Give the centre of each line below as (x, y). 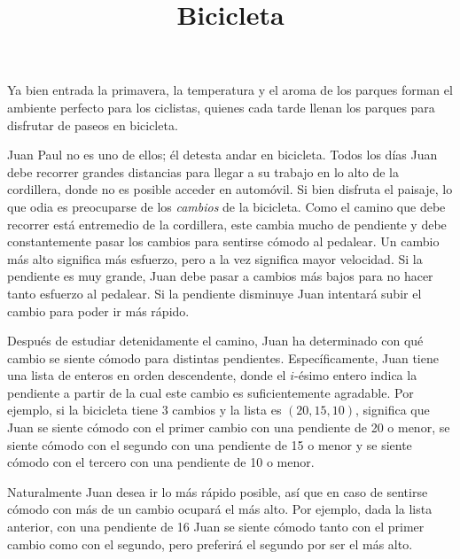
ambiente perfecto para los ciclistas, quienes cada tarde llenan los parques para (221, 107)
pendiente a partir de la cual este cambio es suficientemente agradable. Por (211, 392)
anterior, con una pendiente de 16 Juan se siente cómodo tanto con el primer (216, 527)
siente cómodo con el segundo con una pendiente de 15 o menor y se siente (210, 444)
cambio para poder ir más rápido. (98, 311)
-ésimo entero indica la (356, 375)
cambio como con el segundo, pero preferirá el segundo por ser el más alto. (210, 543)
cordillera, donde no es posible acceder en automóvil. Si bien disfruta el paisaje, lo (230, 189)
